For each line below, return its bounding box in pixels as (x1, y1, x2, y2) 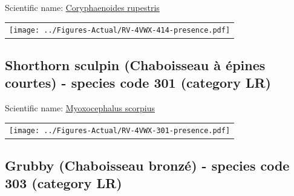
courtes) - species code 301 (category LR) (5, 73, 271, 92)
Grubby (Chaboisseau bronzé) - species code (5, 155, 290, 174)
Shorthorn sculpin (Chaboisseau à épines (5, 55, 266, 74)
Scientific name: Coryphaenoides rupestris (5, 1, 160, 13)
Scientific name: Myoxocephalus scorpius (5, 102, 155, 114)
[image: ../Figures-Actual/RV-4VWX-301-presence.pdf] (9, 126, 230, 136)
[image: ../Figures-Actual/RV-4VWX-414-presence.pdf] (9, 26, 230, 35)
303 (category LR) (5, 174, 122, 192)
